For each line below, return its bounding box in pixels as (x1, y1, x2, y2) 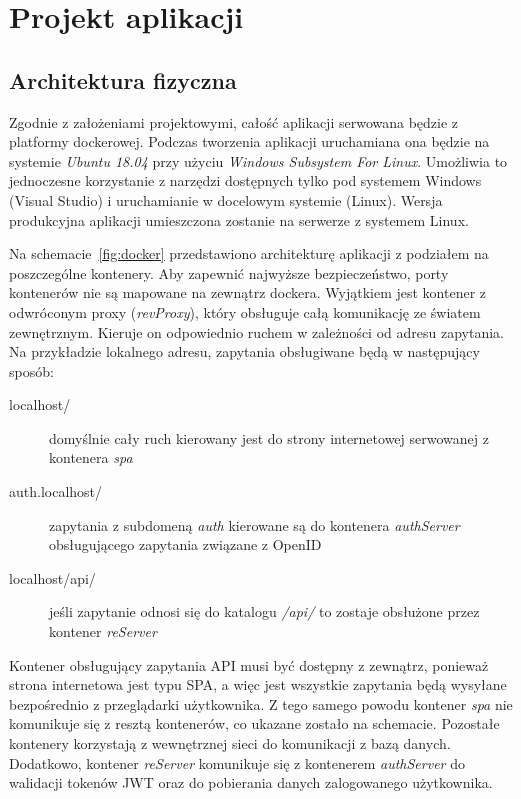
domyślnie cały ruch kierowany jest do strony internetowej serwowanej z (49, 427, 489, 448)
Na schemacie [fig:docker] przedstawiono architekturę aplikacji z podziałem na (9, 243, 489, 264)
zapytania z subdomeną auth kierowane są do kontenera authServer (49, 514, 460, 535)
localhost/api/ (9, 567, 96, 588)
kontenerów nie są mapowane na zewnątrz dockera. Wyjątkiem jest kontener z (9, 282, 487, 303)
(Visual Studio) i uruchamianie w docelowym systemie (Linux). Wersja (9, 189, 443, 210)
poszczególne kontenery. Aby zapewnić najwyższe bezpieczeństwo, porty (9, 262, 449, 283)
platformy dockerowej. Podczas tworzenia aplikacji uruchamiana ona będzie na (9, 131, 490, 152)
